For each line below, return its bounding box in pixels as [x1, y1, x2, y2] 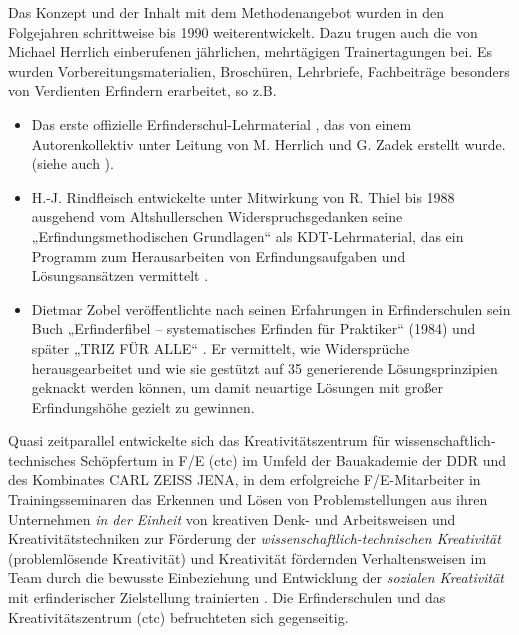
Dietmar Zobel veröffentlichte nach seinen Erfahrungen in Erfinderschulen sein [31, 298, 511, 319]
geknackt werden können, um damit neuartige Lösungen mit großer [31, 377, 443, 398]
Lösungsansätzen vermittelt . [31, 265, 209, 286]
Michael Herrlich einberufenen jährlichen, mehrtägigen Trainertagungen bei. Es [8, 41, 492, 62]
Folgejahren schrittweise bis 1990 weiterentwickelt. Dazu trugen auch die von [8, 21, 478, 42]
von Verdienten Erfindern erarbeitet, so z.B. [8, 80, 277, 101]
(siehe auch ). [31, 153, 114, 174]
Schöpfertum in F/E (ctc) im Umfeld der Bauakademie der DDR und [80, 449, 507, 470]
